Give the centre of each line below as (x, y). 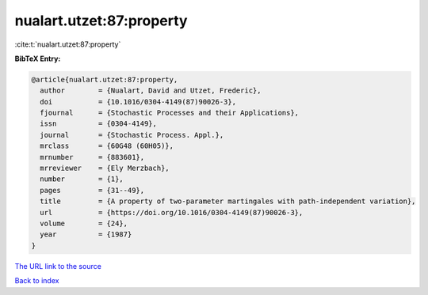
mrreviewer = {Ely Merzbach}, (105, 168)
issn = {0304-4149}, (99, 124)
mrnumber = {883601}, (92, 157)
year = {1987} (86, 234)
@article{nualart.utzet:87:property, (105, 79)
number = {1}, (82, 179)
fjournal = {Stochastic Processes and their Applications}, (170, 113)
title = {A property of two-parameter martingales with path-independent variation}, (228, 201)
